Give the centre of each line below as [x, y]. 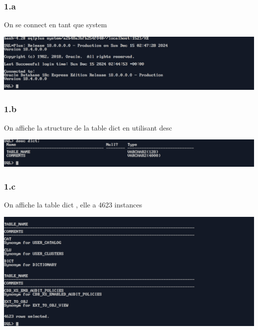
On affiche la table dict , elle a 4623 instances [73, 205]
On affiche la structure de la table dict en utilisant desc [88, 127]
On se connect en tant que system [56, 25]
